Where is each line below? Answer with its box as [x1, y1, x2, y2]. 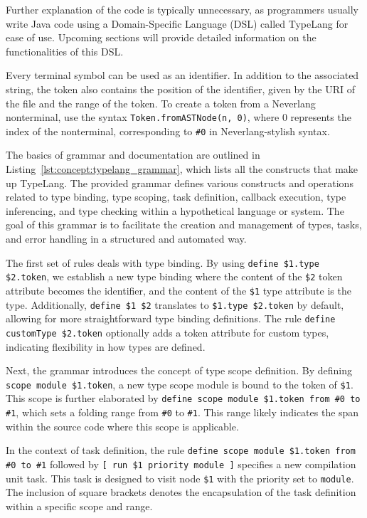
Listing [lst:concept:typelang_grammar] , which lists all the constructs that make [6, 162, 358, 176]
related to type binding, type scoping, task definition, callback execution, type [6, 189, 346, 204]
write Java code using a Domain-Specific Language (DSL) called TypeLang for [6, 16, 349, 31]
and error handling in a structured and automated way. [6, 231, 247, 246]
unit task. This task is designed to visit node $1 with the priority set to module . [6, 470, 354, 485]
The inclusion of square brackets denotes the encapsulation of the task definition [6, 485, 356, 499]
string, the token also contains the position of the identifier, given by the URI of [6, 81, 355, 96]
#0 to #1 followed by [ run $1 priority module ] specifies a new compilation [6, 456, 356, 471]
